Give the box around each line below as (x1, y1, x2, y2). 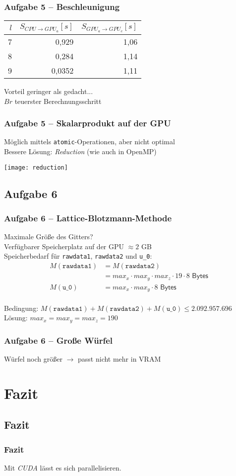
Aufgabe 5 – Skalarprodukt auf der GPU (4, 117, 171, 129)
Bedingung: (4, 302, 39, 313)
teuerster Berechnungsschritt (14, 95, 102, 106)
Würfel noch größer (4, 353, 62, 364)
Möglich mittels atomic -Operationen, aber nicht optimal (4, 136, 175, 147)
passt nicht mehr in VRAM (78, 353, 161, 364)
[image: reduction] (4, 164, 68, 171)
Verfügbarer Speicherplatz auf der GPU (4, 241, 124, 251)
